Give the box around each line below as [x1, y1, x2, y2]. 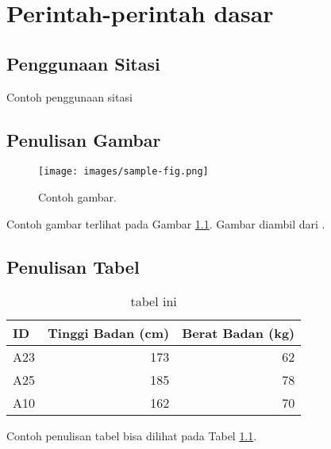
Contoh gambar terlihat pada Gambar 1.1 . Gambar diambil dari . [6, 215, 325, 232]
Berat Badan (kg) [182, 324, 295, 343]
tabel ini [130, 292, 177, 311]
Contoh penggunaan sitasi [6, 88, 133, 105]
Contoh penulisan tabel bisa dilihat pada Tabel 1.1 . [6, 428, 257, 444]
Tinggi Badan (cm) [48, 324, 170, 343]
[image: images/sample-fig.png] [38, 166, 209, 178]
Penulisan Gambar [6, 127, 161, 152]
